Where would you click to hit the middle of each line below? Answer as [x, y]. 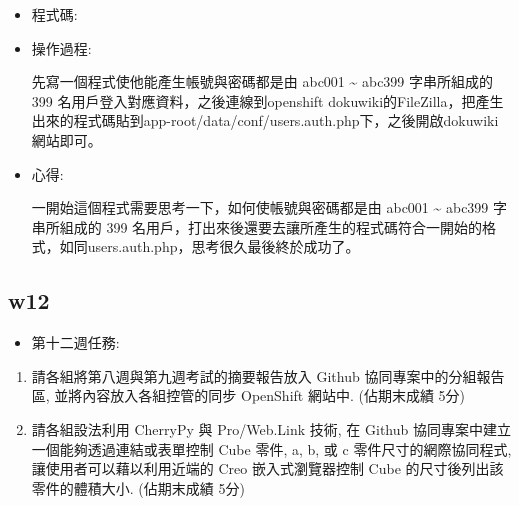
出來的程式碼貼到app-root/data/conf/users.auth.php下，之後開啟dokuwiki [265, 120]
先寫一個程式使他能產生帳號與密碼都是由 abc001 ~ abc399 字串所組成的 [262, 81]
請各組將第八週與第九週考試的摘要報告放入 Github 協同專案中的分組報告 [268, 375]
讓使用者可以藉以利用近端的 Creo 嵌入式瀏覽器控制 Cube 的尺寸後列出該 [267, 468]
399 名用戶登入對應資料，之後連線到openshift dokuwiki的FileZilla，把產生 [267, 100]
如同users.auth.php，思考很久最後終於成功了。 [209, 246]
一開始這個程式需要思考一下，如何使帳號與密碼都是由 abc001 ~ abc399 [260, 207]
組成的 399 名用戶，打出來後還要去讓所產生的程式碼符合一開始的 [271, 226]
